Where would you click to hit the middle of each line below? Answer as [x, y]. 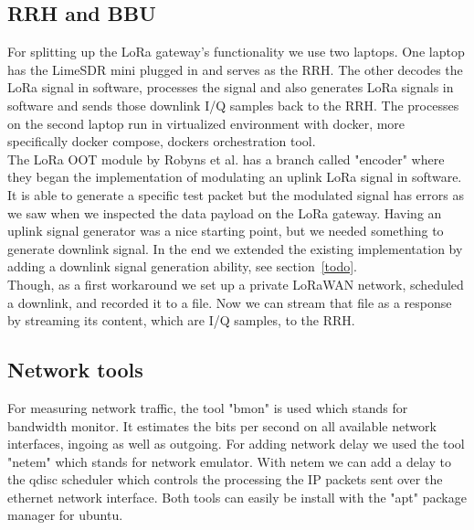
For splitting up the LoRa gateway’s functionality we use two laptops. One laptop [236, 52]
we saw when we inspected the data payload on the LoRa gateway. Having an [225, 212]
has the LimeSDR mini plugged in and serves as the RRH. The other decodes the [235, 69]
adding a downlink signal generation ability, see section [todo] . [182, 266]
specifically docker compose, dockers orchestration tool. [162, 141]
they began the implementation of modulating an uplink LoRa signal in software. [235, 177]
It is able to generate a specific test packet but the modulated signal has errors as [236, 194]
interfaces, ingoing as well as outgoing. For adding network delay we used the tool [236, 444]
